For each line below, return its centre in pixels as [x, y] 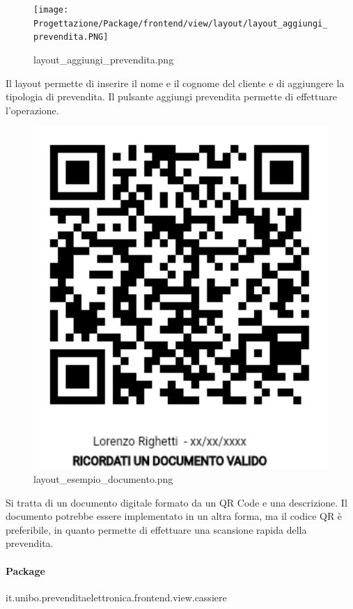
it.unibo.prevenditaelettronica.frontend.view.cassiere [116, 597]
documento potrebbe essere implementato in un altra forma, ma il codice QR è [174, 516]
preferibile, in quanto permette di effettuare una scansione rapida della [156, 529]
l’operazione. [32, 110]
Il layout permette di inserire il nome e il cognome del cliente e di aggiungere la [175, 83]
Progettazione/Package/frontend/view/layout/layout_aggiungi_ [181, 23]
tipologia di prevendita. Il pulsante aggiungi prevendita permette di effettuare [171, 97]
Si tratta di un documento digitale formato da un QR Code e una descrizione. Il [176, 502]
